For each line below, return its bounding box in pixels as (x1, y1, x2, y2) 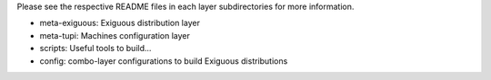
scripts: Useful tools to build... (39, 43, 152, 54)
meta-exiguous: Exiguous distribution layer (39, 18, 200, 29)
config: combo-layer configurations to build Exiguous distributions (39, 55, 288, 67)
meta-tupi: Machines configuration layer (39, 30, 190, 40)
